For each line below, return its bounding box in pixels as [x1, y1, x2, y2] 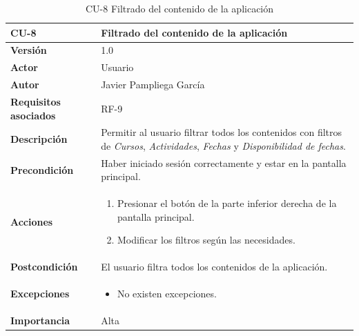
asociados [10, 108, 56, 122]
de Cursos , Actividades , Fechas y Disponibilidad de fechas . [101, 139, 346, 152]
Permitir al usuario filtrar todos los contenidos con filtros [101, 125, 342, 139]
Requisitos [10, 94, 61, 108]
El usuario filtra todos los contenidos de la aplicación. [101, 259, 328, 274]
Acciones [10, 214, 53, 228]
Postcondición [10, 259, 78, 274]
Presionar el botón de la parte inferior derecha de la [117, 196, 337, 210]
